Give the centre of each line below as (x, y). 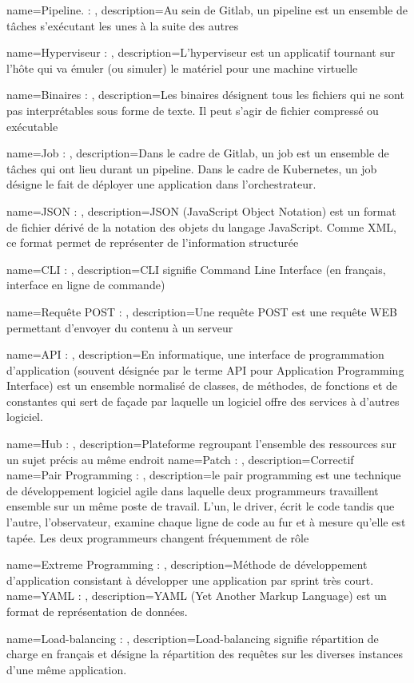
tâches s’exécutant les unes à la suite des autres (123, 25)
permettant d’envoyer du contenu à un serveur (120, 327)
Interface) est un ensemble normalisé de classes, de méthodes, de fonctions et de (202, 385)
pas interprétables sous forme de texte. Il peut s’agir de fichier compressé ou (193, 110)
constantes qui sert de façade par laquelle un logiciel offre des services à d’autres (203, 401)
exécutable (32, 126)
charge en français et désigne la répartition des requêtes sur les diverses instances (205, 654)
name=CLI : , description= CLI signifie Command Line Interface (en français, (196, 269)
